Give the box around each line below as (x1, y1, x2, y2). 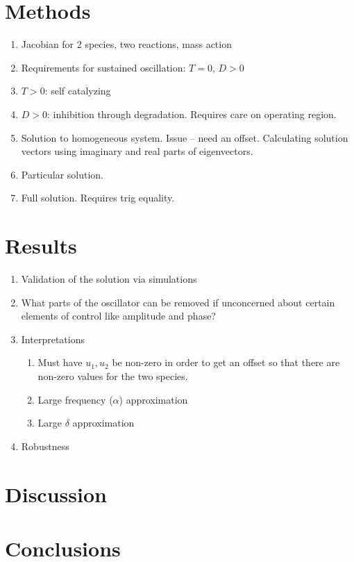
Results (5, 231, 77, 260)
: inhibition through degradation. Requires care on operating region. (47, 106, 337, 121)
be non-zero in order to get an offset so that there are (112, 355, 340, 370)
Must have (37, 355, 83, 370)
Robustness (21, 438, 69, 453)
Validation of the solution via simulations (21, 272, 197, 286)
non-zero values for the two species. (37, 368, 188, 383)
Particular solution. (21, 167, 104, 181)
